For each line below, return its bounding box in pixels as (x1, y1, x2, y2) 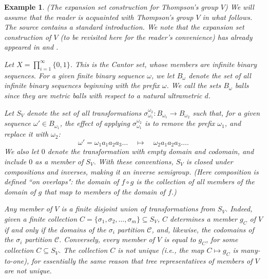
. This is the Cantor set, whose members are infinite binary (70, 58, 257, 69)
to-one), (4, 255, 29, 266)
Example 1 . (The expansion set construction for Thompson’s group (4, 2, 218, 12)
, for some (205, 234, 238, 245)
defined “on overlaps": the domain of (4, 176, 119, 187)
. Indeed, (225, 203, 253, 214)
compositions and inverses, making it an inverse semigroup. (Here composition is (4, 166, 259, 177)
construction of (4, 31, 51, 42)
